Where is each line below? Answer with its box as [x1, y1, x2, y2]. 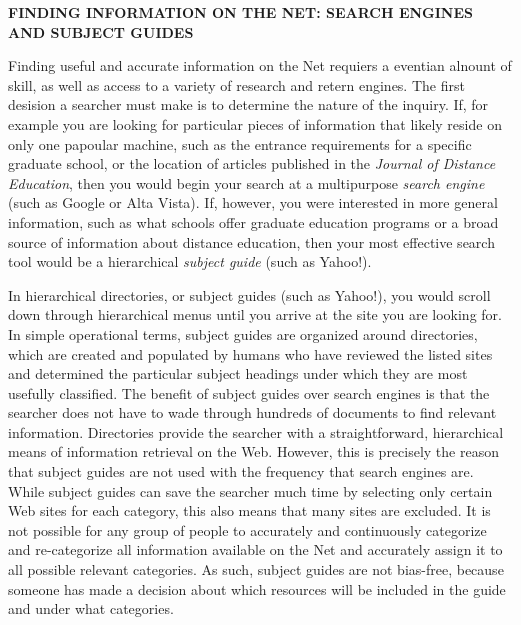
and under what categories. [8, 598, 174, 619]
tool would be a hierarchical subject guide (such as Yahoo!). [8, 251, 372, 272]
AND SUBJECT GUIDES [8, 21, 194, 42]
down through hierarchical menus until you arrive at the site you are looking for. [8, 304, 502, 325]
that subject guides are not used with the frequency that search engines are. [8, 461, 474, 482]
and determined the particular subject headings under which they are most [8, 363, 468, 384]
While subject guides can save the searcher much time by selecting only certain [8, 480, 493, 501]
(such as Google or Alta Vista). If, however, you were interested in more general [8, 192, 498, 213]
